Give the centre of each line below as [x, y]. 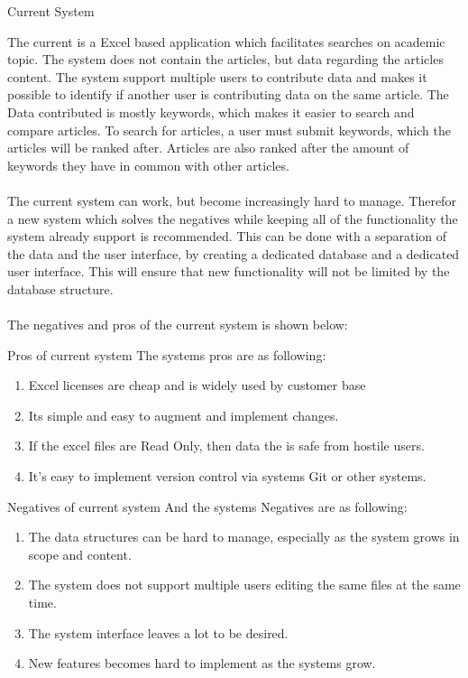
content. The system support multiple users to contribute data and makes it [217, 76]
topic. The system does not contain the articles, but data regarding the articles [225, 59]
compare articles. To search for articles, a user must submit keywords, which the [229, 130]
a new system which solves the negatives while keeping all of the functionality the [233, 218]
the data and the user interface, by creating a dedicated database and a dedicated [234, 253]
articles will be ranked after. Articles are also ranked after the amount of [208, 148]
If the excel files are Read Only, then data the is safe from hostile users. [226, 446]
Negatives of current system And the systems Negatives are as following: [207, 506]
